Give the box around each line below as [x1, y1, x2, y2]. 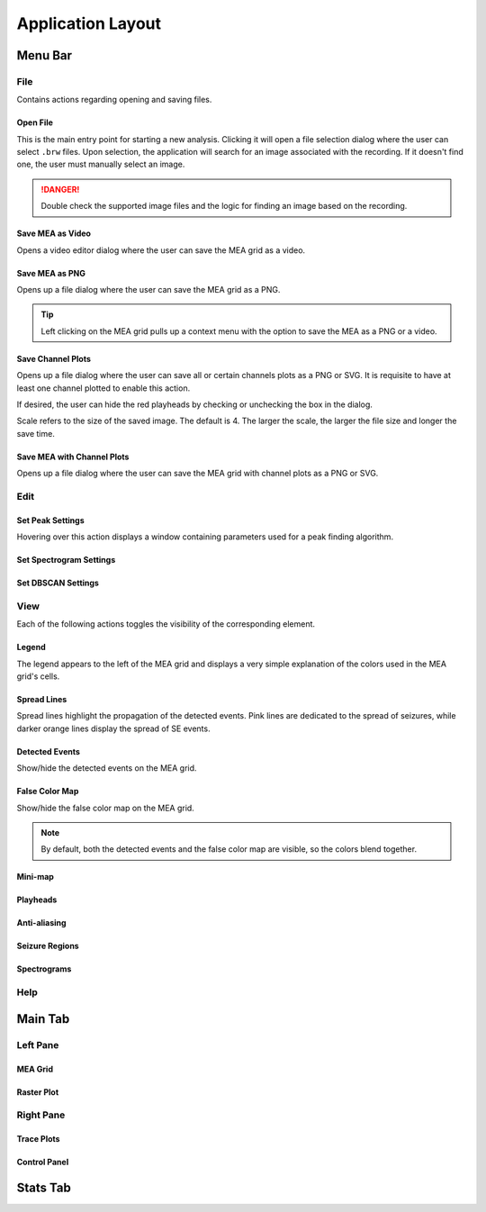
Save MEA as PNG [16, 267, 85, 278]
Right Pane [16, 1108, 66, 1121]
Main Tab [16, 1011, 70, 1027]
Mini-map [16, 872, 54, 882]
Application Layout [16, 14, 162, 33]
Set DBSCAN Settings [16, 577, 99, 589]
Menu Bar [16, 48, 72, 63]
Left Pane [16, 1038, 59, 1051]
